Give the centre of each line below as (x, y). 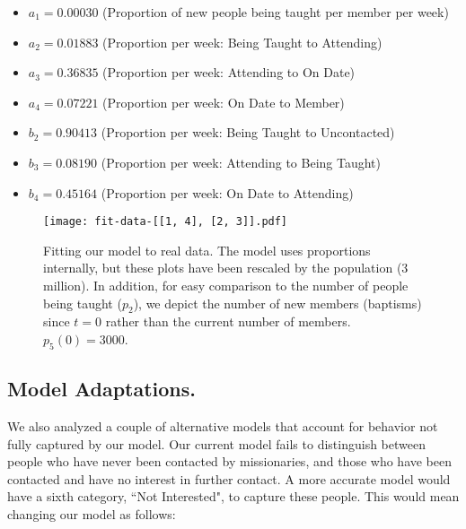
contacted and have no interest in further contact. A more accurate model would (229, 478)
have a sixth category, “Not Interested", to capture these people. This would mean (233, 496)
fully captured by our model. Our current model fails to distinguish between (216, 443)
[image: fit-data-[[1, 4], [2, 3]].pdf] (166, 222)
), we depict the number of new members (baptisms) (277, 303)
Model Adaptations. (101, 389)
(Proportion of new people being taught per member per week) (276, 12)
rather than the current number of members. (228, 321)
